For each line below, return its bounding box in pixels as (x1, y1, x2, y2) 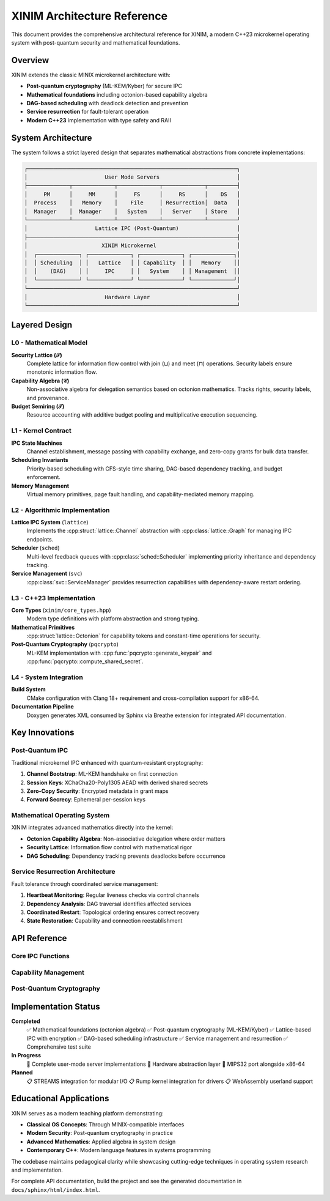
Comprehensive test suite (26, 1043, 92, 1050)
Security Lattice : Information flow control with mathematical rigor (26, 844, 193, 851)
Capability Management (11, 968, 85, 976)
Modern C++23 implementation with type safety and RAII (26, 116, 171, 124)
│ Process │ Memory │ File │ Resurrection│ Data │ (24, 199, 241, 206)
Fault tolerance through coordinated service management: (11, 880, 158, 887)
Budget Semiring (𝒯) (11, 403, 65, 410)
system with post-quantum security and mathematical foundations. (11, 39, 180, 46)
